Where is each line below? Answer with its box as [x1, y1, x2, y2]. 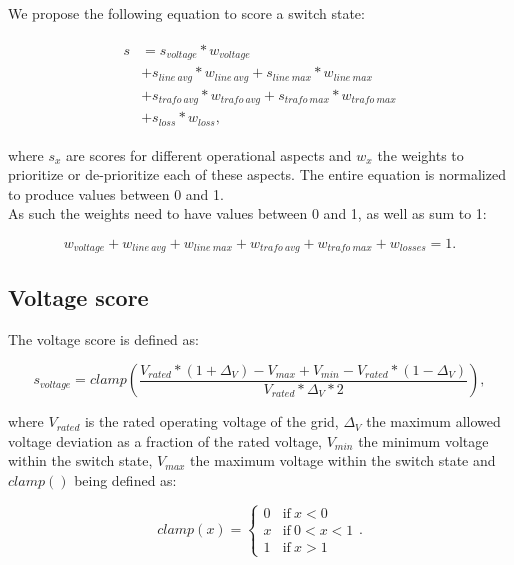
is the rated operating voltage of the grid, [84, 411, 339, 432]
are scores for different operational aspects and [66, 144, 352, 165]
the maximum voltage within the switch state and [190, 450, 496, 471]
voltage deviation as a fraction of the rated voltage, [8, 430, 322, 451]
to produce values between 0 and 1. [8, 183, 224, 204]
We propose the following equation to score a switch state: [8, 3, 365, 23]
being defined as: [74, 469, 177, 490]
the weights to [377, 144, 464, 165]
